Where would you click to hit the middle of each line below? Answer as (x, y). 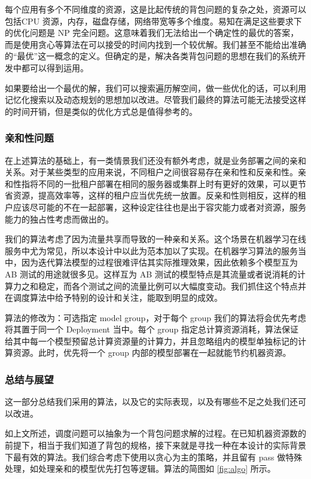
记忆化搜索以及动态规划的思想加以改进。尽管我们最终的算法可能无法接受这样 (155, 100)
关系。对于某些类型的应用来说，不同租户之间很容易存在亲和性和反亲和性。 (151, 172)
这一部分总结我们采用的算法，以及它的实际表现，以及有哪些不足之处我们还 (151, 402)
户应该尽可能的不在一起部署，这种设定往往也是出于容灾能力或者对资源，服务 (155, 207)
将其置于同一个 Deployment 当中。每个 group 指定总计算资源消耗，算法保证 (152, 329)
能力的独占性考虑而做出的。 (59, 219)
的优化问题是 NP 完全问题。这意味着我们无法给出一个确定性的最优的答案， (152, 33)
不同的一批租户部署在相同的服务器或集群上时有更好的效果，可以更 (168, 183)
